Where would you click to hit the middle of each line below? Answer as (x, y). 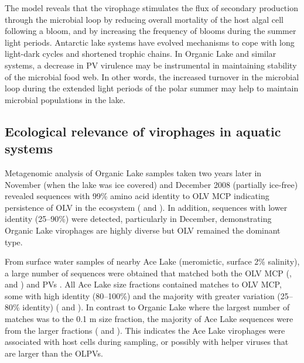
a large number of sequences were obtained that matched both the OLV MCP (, (148, 273)
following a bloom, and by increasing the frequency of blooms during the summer (151, 31)
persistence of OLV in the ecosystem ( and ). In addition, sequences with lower (146, 207)
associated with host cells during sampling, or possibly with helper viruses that (147, 342)
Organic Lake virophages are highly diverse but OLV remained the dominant (143, 230)
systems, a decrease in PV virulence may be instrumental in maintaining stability (151, 65)
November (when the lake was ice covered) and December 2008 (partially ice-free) (151, 184)
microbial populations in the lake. (65, 99)
